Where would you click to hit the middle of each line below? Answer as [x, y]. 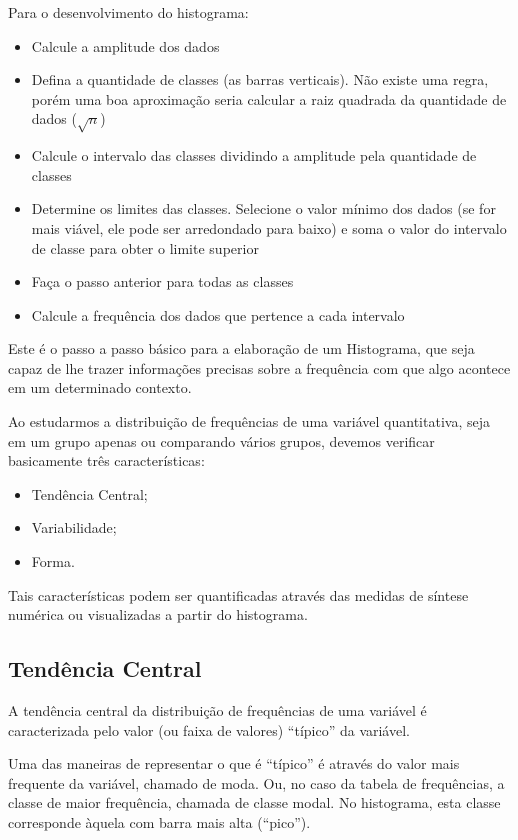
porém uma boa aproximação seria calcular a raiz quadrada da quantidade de [269, 98]
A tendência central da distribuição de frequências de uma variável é [217, 710]
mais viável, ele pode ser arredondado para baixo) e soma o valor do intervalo [269, 227]
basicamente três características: [106, 460]
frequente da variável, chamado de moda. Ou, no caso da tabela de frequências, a [256, 782]
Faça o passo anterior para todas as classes [162, 281]
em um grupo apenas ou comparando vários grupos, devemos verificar [221, 440]
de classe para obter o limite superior [145, 247]
